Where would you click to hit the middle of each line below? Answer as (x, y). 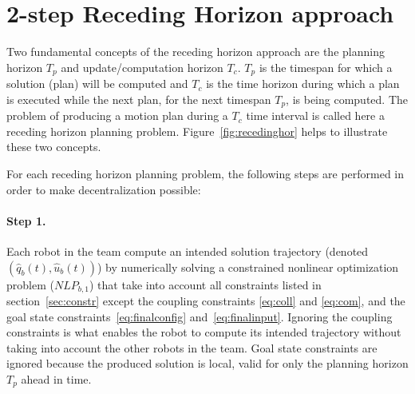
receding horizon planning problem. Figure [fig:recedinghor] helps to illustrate (197, 131)
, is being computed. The (347, 99)
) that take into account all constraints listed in (206, 284)
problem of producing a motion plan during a (117, 115)
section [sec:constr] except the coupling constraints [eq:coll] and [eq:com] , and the (206, 301)
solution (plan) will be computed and (97, 84)
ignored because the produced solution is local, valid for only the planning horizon (207, 363)
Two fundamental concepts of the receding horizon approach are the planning (196, 52)
